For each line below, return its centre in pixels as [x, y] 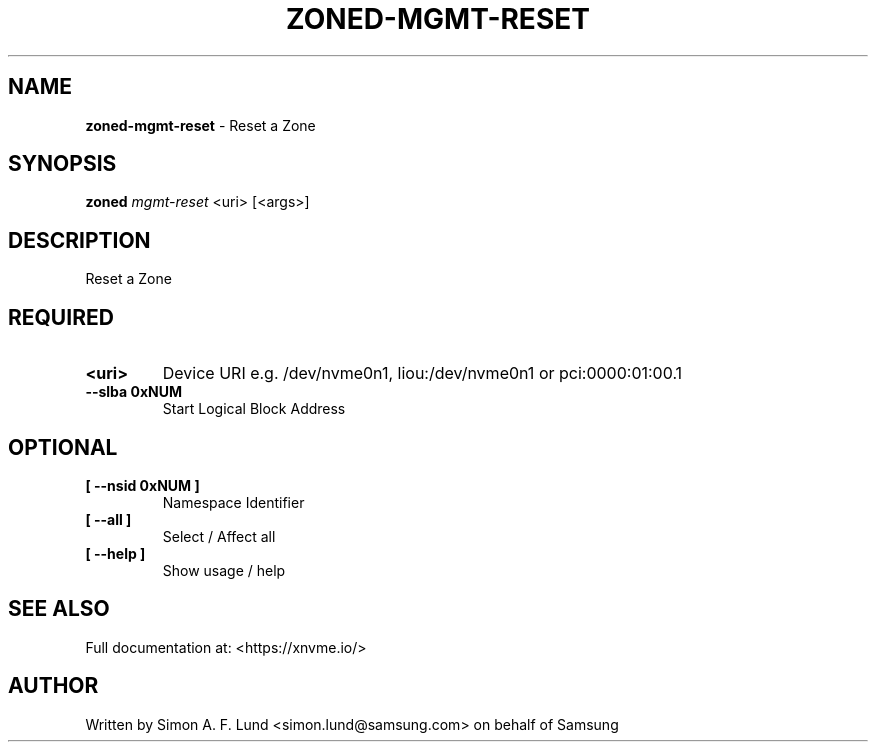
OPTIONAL [63, 447]
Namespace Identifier [233, 502]
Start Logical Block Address [254, 409]
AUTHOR [53, 686]
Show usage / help [224, 570]
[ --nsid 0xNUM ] [142, 485]
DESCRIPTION [79, 240]
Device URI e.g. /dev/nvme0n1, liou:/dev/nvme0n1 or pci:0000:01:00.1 [422, 373]
